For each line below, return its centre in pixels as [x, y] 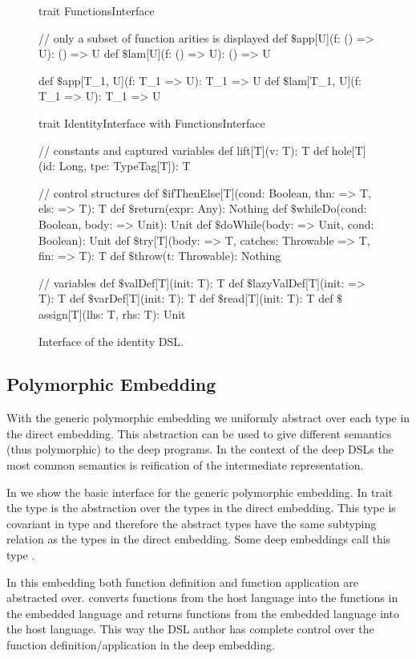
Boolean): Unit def [84, 240]
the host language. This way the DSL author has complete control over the [190, 629]
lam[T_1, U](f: [325, 80]
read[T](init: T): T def [278, 298]
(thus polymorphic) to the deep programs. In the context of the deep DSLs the [200, 449]
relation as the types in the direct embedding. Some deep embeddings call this [199, 539]
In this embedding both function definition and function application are [182, 582]
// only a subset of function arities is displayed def [163, 37]
